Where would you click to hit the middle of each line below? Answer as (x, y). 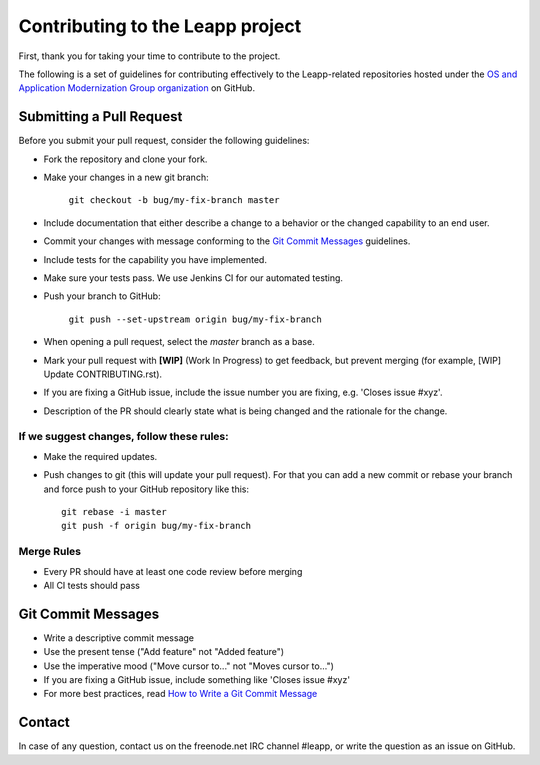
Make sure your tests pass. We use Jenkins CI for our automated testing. (193, 277)
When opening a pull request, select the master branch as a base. (179, 342)
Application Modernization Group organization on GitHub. (136, 88)
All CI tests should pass (91, 585)
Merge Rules (50, 552)
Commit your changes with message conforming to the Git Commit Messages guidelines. (227, 241)
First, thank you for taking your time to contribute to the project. (149, 56)
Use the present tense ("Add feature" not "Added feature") (164, 652)
